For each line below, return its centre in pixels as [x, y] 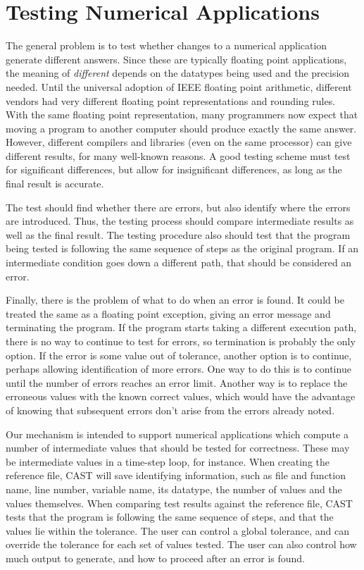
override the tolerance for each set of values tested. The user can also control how [181, 544]
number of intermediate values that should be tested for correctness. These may [178, 448]
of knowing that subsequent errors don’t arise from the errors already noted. [170, 410]
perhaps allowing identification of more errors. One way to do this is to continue [178, 369]
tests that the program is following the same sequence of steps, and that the [170, 517]
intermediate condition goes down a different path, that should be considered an [179, 262]
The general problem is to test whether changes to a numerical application [167, 45]
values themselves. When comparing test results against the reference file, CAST [179, 503]
